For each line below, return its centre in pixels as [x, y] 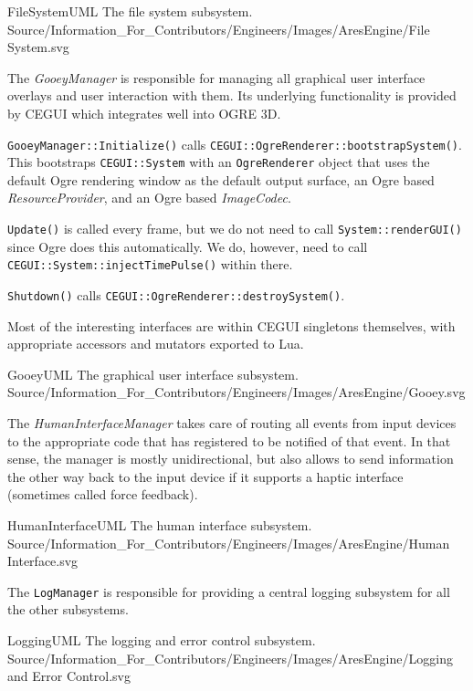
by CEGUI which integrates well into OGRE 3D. [144, 113]
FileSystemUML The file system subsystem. [130, 11]
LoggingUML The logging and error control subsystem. [162, 640]
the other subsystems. [68, 609]
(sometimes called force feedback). [103, 494]
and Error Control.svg [69, 676]
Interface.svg [43, 561]
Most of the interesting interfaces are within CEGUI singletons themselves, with [231, 325]
